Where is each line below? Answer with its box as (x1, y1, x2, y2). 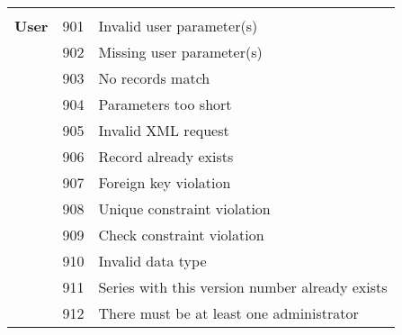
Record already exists (98, 146, 234, 167)
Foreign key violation (98, 172, 231, 193)
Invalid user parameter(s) (98, 15, 258, 36)
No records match (98, 68, 210, 88)
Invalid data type (98, 250, 207, 271)
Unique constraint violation (98, 198, 271, 219)
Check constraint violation (98, 224, 264, 245)
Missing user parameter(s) (98, 41, 263, 62)
